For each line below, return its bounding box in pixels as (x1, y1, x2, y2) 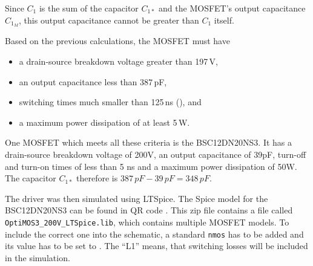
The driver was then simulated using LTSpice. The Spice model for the (5, 192, 268, 204)
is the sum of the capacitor (39, 2, 139, 14)
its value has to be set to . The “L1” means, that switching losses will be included (5, 239, 308, 252)
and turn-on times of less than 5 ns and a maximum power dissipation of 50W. (5, 160, 297, 172)
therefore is (76, 172, 118, 184)
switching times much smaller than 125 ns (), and (19, 96, 202, 108)
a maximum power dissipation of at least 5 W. (19, 115, 190, 128)
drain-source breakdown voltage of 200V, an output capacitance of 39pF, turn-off (5, 148, 306, 161)
